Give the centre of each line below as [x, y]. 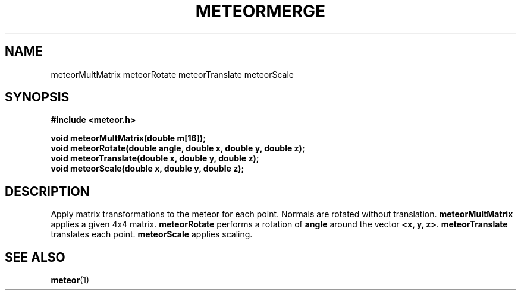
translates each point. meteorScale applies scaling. [152, 234]
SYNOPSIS [37, 97]
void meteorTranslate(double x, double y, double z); [155, 158]
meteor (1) [70, 280]
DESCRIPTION [47, 191]
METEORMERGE [260, 11]
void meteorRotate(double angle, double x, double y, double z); [178, 148]
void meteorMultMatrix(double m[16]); [128, 138]
